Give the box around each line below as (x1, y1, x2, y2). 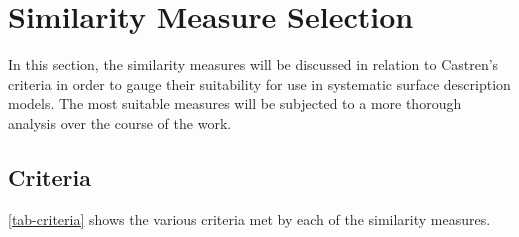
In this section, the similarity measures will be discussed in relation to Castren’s (8, 54, 499, 75)
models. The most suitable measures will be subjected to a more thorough (8, 93, 462, 114)
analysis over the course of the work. (8, 112, 232, 133)
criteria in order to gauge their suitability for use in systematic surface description (8, 73, 511, 94)
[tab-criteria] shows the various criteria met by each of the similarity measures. (8, 208, 491, 229)
